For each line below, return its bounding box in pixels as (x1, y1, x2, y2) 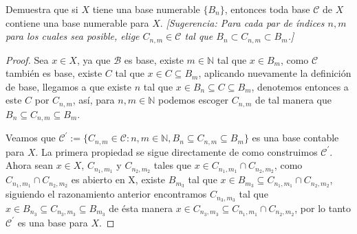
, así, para (72, 93, 115, 107)
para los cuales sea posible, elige (6, 29, 140, 43)
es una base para (17, 215, 88, 229)
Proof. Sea (6, 52, 49, 67)
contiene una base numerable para (6, 15, 149, 30)
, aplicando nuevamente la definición (198, 66, 351, 80)
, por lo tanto (294, 200, 351, 215)
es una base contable (252, 130, 339, 145)
